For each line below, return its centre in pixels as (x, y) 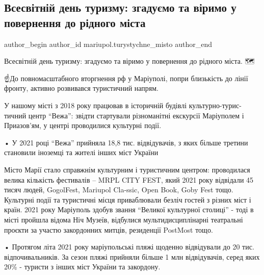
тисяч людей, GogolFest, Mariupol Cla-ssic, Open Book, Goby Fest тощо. (119, 190)
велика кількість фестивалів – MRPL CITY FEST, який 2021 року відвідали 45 (129, 179)
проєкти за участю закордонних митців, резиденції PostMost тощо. (109, 229)
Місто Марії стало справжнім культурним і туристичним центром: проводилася (127, 169)
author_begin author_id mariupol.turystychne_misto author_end (108, 44)
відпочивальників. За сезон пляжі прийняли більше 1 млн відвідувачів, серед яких (132, 256)
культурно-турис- (215, 105)
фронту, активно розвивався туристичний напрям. (82, 88)
